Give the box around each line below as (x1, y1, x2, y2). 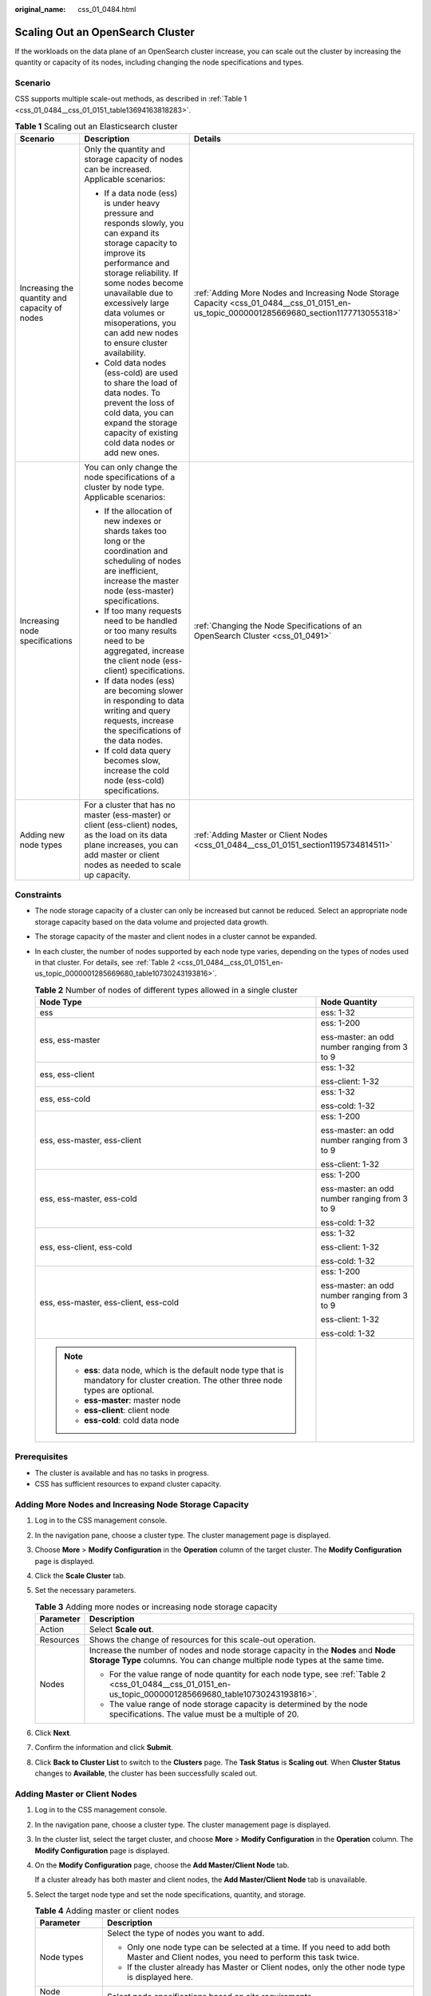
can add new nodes (104, 327, 179, 339)
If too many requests (104, 605, 182, 616)
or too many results (104, 625, 177, 636)
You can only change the (84, 461, 178, 473)
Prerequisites (14, 1451, 68, 1463)
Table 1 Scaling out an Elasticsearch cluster (14, 121, 179, 132)
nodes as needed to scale (84, 859, 181, 870)
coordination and (104, 545, 168, 556)
